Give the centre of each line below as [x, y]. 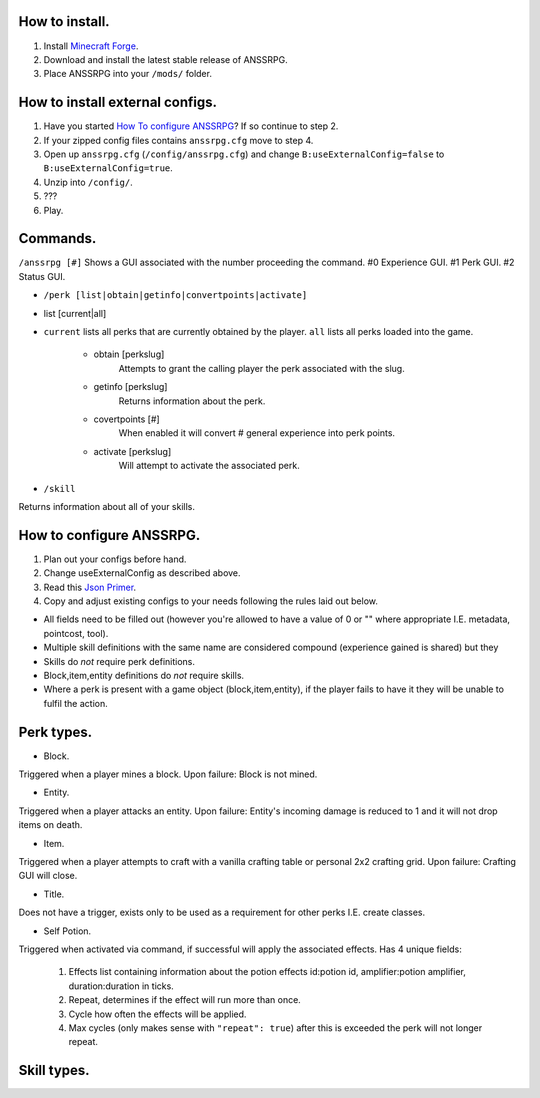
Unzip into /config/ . [88, 182]
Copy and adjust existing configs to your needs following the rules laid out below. [211, 601]
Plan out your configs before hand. [115, 559]
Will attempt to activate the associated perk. [209, 466]
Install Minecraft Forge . [91, 46]
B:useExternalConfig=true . [108, 168]
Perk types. [55, 731]
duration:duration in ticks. [121, 986]
